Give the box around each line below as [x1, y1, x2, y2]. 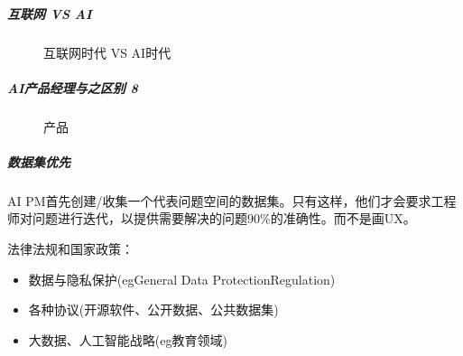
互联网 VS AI [7, 4, 92, 23]
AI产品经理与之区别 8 [7, 78, 138, 97]
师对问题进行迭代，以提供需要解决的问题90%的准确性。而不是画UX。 [7, 209, 416, 228]
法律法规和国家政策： [7, 239, 134, 258]
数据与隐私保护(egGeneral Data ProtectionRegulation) [28, 269, 336, 288]
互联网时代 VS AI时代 [43, 42, 171, 61]
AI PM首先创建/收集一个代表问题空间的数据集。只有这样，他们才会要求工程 [7, 191, 457, 210]
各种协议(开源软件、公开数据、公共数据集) [28, 300, 279, 319]
